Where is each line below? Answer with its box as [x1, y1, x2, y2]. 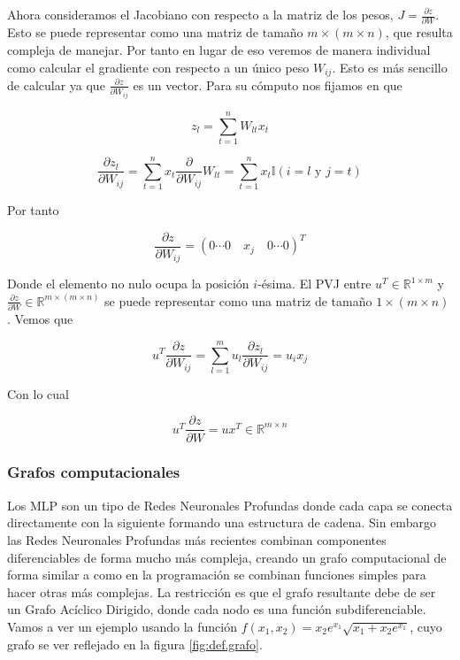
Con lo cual [7, 384, 69, 403]
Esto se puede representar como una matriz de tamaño [7, 23, 303, 42]
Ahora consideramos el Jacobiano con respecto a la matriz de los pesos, [7, 5, 394, 23]
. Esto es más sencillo [332, 58, 448, 76]
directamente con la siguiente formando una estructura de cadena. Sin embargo [7, 513, 436, 532]
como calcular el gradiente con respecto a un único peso [7, 58, 310, 76]
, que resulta [385, 23, 453, 42]
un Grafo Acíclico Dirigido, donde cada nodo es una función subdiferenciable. [7, 600, 426, 618]
